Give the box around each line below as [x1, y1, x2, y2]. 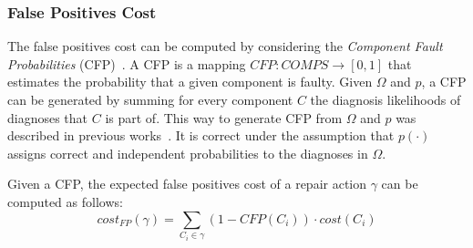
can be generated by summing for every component [7, 90, 293, 108]
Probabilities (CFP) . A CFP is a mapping [7, 54, 246, 73]
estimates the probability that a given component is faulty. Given [7, 72, 373, 91]
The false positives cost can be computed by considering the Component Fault [7, 36, 443, 56]
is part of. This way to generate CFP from [105, 108, 343, 127]
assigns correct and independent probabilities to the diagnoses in [7, 143, 368, 162]
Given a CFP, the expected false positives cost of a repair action [7, 174, 367, 193]
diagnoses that [7, 108, 88, 127]
